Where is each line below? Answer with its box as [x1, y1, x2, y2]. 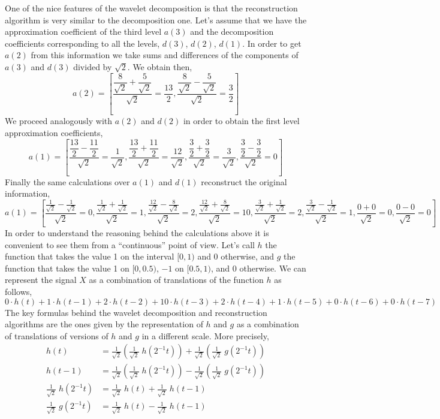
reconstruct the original [201, 175, 287, 188]
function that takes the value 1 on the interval [5, 250, 174, 263]
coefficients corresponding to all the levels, [5, 37, 160, 49]
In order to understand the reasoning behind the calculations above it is [5, 227, 269, 239]
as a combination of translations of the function [89, 273, 264, 286]
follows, [5, 285, 32, 297]
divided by [73, 60, 112, 73]
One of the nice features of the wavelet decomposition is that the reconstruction [5, 2, 298, 14]
